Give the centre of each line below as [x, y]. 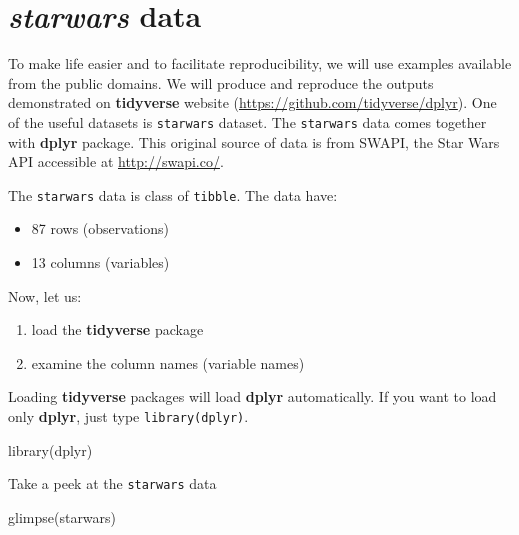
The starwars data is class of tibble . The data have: [173, 194]
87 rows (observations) [100, 228]
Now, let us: [45, 295]
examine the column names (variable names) [168, 362]
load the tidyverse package [117, 329]
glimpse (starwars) [62, 516]
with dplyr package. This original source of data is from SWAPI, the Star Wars [254, 141]
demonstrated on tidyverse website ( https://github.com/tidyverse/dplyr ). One [252, 102]
